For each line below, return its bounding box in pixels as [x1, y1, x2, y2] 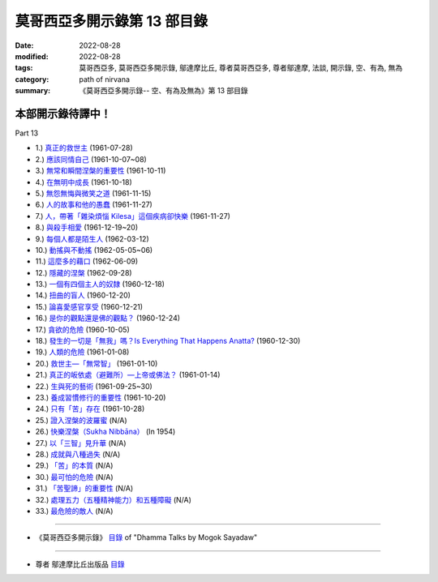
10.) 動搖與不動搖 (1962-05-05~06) [35, 245, 153, 255]
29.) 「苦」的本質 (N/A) [35, 460, 114, 470]
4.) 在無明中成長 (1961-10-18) [35, 177, 133, 186]
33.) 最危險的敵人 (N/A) [35, 506, 114, 516]
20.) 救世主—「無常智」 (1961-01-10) [35, 358, 158, 368]
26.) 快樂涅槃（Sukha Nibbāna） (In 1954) [35, 426, 176, 437]
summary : [15, 86, 51, 96]
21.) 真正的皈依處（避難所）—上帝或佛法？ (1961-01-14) [35, 370, 221, 380]
